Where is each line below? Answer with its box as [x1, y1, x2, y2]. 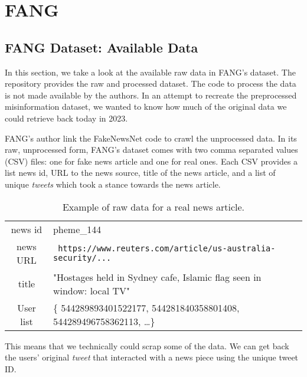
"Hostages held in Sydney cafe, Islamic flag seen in [53, 270, 262, 284]
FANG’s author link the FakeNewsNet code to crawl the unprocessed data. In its [5, 132, 297, 144]
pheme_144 [53, 222, 102, 236]
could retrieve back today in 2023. [5, 112, 128, 124]
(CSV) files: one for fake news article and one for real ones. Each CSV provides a [5, 155, 298, 167]
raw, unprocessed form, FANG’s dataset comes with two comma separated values [5, 143, 298, 156]
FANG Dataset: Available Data [5, 38, 198, 56]
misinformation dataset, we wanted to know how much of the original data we [5, 100, 287, 113]
